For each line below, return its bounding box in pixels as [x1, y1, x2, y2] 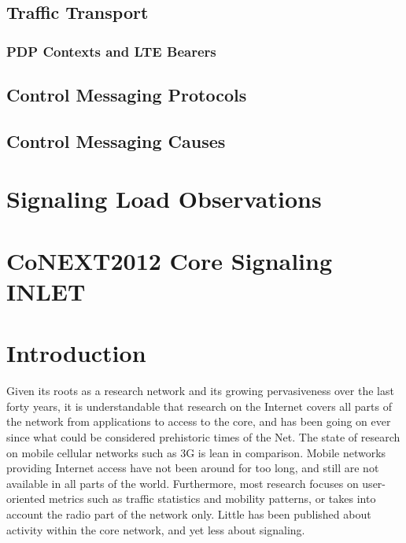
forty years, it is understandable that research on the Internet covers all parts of [6, 397, 392, 414]
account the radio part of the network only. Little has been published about [6, 506, 371, 522]
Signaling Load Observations [6, 183, 322, 215]
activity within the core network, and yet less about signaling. [6, 521, 305, 537]
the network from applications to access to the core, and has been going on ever [6, 413, 391, 430]
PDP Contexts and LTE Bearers [6, 41, 216, 61]
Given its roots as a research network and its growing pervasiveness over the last [6, 382, 394, 399]
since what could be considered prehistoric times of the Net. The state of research [6, 429, 400, 445]
